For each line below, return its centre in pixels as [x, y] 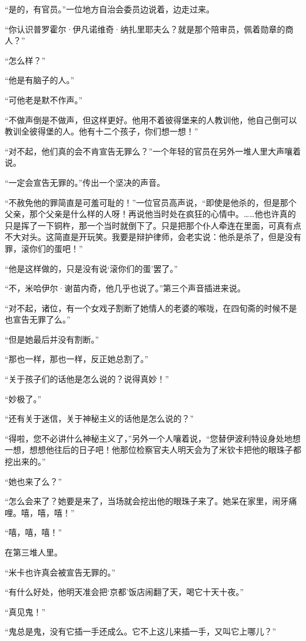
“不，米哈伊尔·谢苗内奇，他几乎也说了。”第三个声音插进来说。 [125, 288]
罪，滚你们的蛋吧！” [44, 248]
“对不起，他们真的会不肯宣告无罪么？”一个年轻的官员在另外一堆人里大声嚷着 [153, 151]
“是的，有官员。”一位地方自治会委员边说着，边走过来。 [110, 9]
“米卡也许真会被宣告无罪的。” [60, 572]
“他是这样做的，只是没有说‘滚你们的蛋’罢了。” [91, 268]
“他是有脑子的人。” [40, 80]
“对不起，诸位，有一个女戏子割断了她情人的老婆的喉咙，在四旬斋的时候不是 [151, 308]
